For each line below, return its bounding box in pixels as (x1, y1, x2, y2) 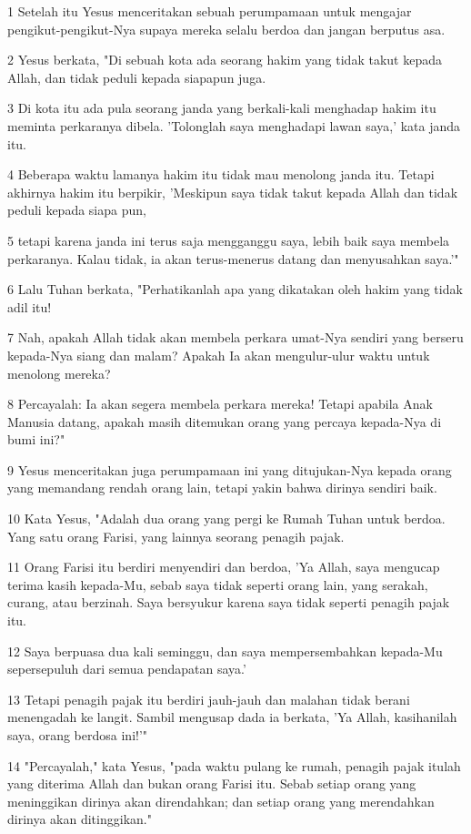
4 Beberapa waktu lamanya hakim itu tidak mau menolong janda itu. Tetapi (7, 165, 435, 184)
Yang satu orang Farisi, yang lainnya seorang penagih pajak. (7, 526, 345, 545)
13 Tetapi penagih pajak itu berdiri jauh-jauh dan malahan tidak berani (7, 689, 410, 708)
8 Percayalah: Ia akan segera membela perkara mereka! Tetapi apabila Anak (7, 394, 433, 413)
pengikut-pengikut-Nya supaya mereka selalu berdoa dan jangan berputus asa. (7, 19, 446, 38)
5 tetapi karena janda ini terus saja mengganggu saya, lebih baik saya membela (7, 230, 450, 249)
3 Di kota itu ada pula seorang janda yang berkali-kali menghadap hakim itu (7, 98, 436, 117)
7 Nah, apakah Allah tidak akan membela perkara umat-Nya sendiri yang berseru (7, 328, 464, 347)
